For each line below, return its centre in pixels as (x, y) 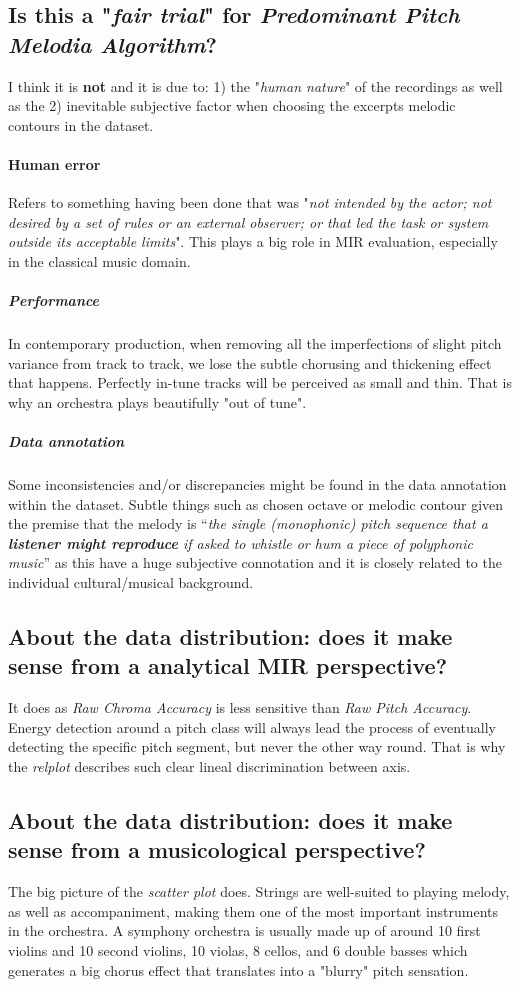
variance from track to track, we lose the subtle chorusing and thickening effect (250, 362)
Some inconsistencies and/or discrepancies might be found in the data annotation (257, 484)
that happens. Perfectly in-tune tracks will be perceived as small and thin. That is (260, 382)
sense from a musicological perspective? (217, 849)
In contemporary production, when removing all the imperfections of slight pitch (255, 343)
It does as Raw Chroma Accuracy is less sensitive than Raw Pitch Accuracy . (240, 707)
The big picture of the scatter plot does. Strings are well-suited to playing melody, (259, 891)
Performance (54, 300)
